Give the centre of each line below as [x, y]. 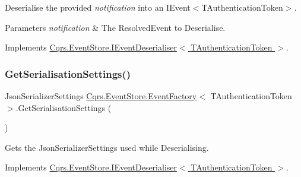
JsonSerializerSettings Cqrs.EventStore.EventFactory [101, 96]
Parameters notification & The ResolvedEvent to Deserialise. [115, 27]
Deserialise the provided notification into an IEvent [98, 7]
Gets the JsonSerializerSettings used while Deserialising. [107, 147]
